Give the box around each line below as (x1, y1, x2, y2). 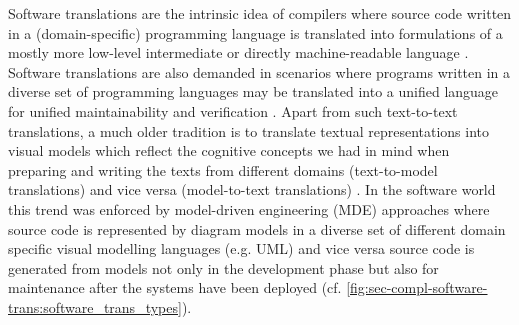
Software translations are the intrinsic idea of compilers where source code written (8, 3, 512, 23)
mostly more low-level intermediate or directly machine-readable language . (8, 42, 469, 63)
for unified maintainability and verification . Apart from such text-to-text (8, 100, 458, 121)
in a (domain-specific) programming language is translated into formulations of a (8, 22, 503, 43)
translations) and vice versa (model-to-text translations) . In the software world (8, 179, 496, 200)
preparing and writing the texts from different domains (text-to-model (8, 159, 438, 180)
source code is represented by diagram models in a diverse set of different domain (8, 218, 506, 239)
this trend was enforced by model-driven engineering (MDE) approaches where (8, 198, 490, 219)
